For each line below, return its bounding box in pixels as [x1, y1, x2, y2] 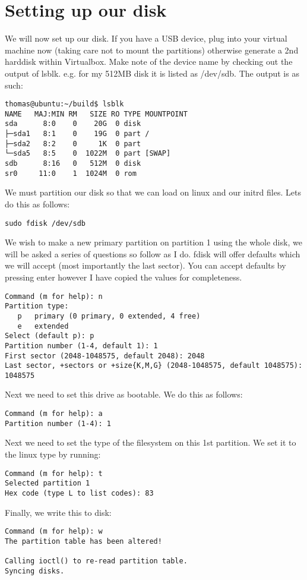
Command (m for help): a [5, 409, 103, 418]
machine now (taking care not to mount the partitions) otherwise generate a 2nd [5, 43, 299, 56]
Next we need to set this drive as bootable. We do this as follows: [5, 388, 243, 401]
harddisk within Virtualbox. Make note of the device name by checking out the [5, 55, 293, 68]
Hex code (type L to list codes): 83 [5, 488, 154, 497]
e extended [17, 321, 69, 330]
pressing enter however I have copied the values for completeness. [5, 270, 242, 283]
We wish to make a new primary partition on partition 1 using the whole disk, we [5, 236, 302, 248]
